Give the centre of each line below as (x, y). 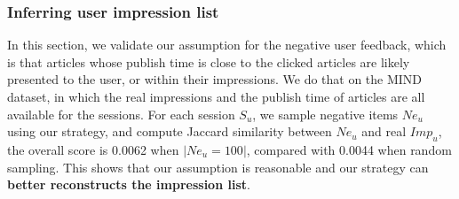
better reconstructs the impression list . (129, 184)
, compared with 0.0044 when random (349, 149)
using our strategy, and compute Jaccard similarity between (170, 131)
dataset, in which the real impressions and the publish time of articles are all (216, 96)
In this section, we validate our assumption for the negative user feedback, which (227, 45)
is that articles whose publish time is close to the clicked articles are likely (209, 61)
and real (384, 131)
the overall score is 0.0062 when (93, 149)
